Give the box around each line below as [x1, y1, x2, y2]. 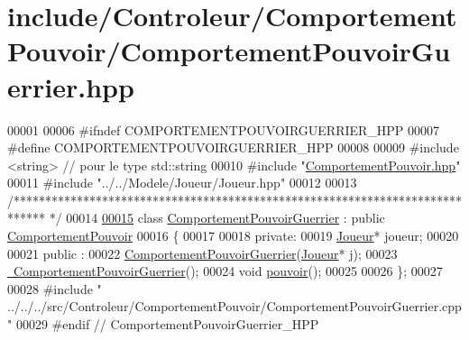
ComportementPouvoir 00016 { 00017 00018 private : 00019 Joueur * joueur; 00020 [7, 226, 459, 245]
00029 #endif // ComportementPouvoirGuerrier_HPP [15, 315, 319, 334]
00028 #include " [7, 279, 102, 298]
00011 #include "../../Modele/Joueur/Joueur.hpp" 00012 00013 [7, 173, 357, 192]
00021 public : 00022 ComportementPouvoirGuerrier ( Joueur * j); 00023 [7, 244, 398, 262]
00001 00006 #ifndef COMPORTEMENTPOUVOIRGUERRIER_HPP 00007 [7, 120, 440, 139]
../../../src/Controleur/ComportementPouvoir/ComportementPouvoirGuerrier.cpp [7, 297, 462, 316]
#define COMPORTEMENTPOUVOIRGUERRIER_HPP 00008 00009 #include [7, 138, 459, 157]
